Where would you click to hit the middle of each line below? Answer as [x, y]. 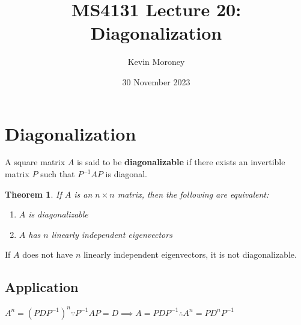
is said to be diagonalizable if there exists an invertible [181, 162]
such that [58, 174]
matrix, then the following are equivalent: [193, 194]
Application [42, 287]
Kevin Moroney [156, 62]
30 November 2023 [156, 81]
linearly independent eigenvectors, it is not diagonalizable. [190, 254]
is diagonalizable [58, 214]
